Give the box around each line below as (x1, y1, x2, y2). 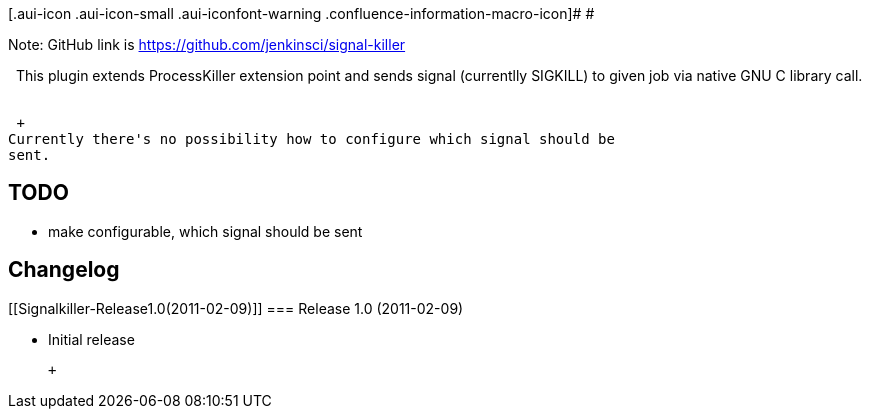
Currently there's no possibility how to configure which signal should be (8, 131, 615, 147)
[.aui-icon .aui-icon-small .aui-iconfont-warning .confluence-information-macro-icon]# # (8, 5, 595, 22)
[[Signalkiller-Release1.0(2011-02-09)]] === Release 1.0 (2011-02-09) (8, 299, 464, 317)
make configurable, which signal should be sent (48, 222, 363, 240)
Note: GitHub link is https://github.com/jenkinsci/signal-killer (8, 36, 406, 53)
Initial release (48, 330, 135, 348)
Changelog (8, 257, 120, 283)
